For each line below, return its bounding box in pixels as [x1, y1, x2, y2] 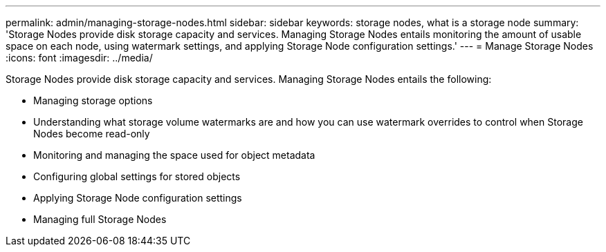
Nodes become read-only [33, 128, 150, 139]
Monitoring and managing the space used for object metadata [33, 149, 315, 161]
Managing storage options [33, 95, 153, 106]
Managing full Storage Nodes [33, 213, 167, 225]
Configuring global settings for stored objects [33, 171, 241, 182]
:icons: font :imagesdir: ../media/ [6, 52, 153, 64]
